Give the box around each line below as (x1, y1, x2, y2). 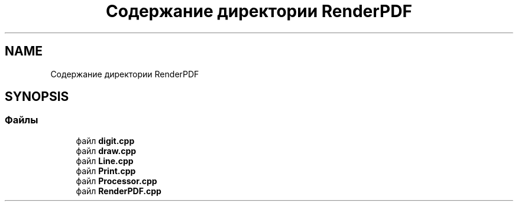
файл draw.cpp (76, 145, 137, 156)
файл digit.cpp (76, 135, 135, 146)
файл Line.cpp (76, 155, 134, 166)
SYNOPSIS (5, 89, 69, 104)
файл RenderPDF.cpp (76, 185, 161, 196)
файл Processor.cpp (76, 175, 157, 186)
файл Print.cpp (76, 165, 136, 176)
